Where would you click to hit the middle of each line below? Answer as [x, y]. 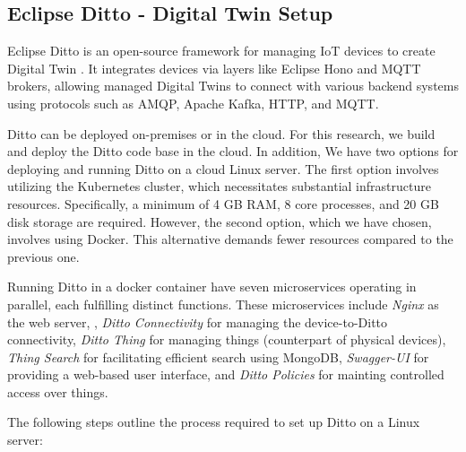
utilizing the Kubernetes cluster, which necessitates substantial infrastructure [219, 186]
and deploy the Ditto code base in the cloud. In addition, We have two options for [233, 151]
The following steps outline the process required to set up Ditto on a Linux [214, 422]
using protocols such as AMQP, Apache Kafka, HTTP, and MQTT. [193, 103]
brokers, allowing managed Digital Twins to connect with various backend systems [233, 86]
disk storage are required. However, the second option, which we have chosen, [220, 221]
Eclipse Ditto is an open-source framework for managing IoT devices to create [221, 51]
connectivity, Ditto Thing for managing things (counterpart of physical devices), [227, 339]
